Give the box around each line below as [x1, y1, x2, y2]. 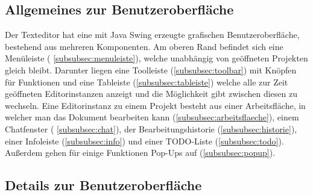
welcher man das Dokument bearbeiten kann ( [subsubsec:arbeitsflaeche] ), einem [5, 111, 299, 123]
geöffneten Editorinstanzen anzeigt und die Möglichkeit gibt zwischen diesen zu [5, 87, 298, 100]
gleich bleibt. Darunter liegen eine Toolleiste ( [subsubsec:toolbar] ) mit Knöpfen [5, 63, 297, 76]
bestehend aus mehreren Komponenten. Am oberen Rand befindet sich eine [5, 40, 283, 52]
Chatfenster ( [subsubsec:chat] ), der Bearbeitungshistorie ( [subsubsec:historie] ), [5, 122, 297, 135]
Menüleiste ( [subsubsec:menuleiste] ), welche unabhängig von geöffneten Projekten [5, 52, 308, 64]
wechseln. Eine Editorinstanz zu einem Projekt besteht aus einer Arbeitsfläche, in [5, 99, 306, 111]
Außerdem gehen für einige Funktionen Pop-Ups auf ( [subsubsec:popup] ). [5, 146, 276, 159]
